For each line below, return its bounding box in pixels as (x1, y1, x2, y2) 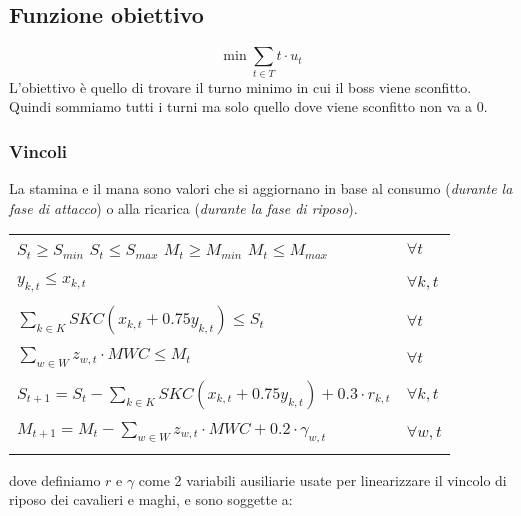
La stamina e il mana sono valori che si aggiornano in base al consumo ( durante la (9, 177, 513, 198)
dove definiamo (9, 469, 101, 490)
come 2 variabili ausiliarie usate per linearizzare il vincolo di (138, 469, 507, 490)
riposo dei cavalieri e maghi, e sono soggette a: (9, 489, 293, 510)
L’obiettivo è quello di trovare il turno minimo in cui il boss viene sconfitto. (9, 76, 472, 97)
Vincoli (9, 138, 68, 163)
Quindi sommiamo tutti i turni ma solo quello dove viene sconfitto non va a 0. (9, 96, 488, 117)
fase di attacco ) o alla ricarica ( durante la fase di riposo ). (9, 197, 358, 218)
